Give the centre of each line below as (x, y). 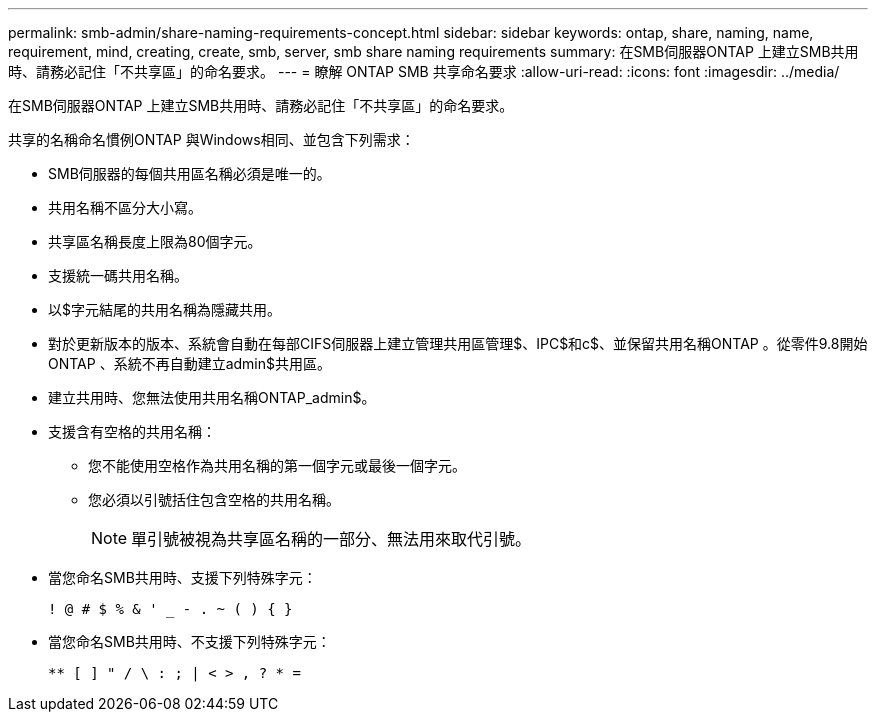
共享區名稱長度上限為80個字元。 (155, 241)
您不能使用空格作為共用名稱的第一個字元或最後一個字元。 (277, 465)
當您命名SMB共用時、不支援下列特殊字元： (189, 641)
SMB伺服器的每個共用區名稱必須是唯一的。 (189, 173)
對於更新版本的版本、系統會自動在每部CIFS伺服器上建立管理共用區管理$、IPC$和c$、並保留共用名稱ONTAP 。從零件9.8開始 (458, 343)
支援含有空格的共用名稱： (132, 431)
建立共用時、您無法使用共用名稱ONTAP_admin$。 (212, 397)
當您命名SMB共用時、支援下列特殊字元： (182, 577)
